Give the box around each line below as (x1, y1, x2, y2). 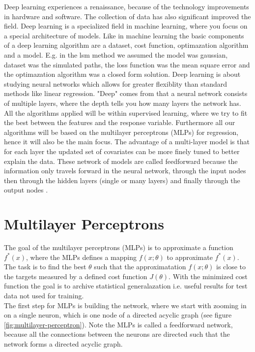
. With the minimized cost (169, 271, 248, 281)
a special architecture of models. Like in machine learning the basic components (4, 30, 244, 40)
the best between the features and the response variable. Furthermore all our (4, 117, 235, 128)
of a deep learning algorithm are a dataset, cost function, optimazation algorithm (4, 40, 249, 50)
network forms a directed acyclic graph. (4, 338, 123, 349)
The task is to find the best (4, 261, 86, 272)
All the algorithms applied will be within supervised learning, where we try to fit (4, 107, 248, 118)
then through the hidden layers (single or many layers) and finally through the (4, 175, 240, 185)
